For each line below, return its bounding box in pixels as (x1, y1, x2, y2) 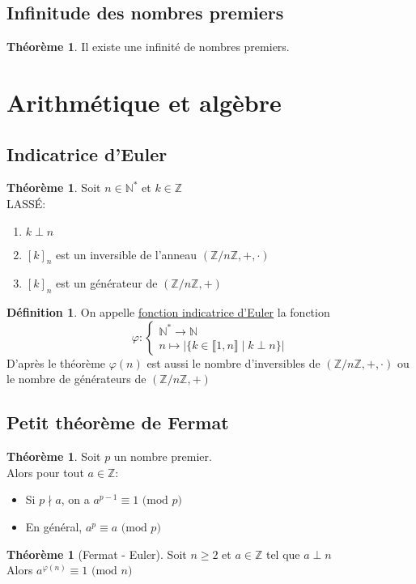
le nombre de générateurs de (6, 370, 146, 387)
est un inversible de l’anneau (56, 245, 197, 262)
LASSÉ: (6, 194, 46, 211)
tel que (265, 545, 300, 562)
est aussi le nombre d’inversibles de (146, 354, 320, 371)
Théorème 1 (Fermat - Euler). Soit (6, 545, 187, 562)
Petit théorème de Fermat (6, 410, 229, 435)
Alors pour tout (6, 463, 84, 480)
